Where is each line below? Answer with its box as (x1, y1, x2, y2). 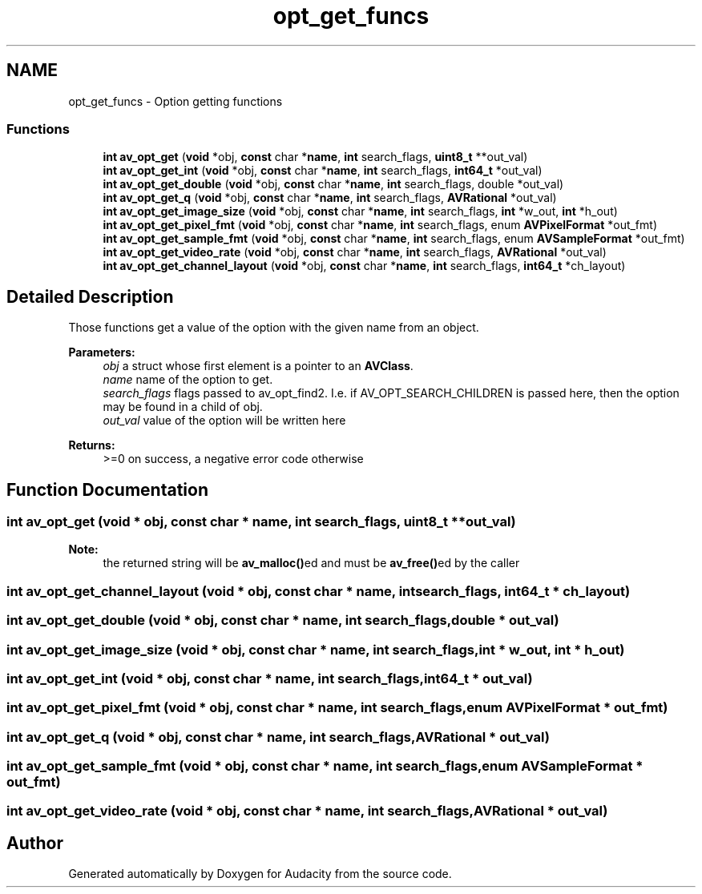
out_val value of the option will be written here (103, 413, 346, 428)
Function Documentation (6, 479, 208, 500)
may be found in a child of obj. (103, 400, 263, 414)
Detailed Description (6, 286, 174, 307)
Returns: (68, 438, 115, 453)
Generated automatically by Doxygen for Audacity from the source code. (68, 867, 452, 881)
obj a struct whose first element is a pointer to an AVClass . (103, 359, 414, 373)
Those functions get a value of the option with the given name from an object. (68, 320, 479, 335)
